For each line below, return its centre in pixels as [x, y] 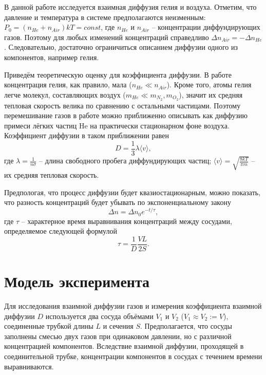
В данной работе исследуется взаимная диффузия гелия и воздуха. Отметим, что [130, 7]
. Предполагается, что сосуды [186, 326]
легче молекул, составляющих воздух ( [65, 94]
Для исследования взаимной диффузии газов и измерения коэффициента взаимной [133, 305]
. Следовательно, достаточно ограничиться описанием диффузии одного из [121, 47]
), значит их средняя [211, 94]
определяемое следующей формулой [61, 231]
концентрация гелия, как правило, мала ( [68, 85]
